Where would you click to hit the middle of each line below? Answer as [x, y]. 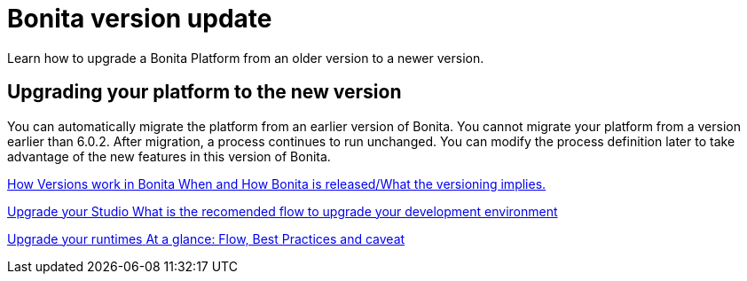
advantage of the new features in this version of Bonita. [169, 156]
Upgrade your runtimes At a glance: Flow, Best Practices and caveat [206, 238]
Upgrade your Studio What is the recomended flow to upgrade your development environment [283, 211]
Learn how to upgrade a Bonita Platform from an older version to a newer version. [246, 58]
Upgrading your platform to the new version [204, 92]
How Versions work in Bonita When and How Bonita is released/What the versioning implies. [277, 183]
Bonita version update [140, 19]
